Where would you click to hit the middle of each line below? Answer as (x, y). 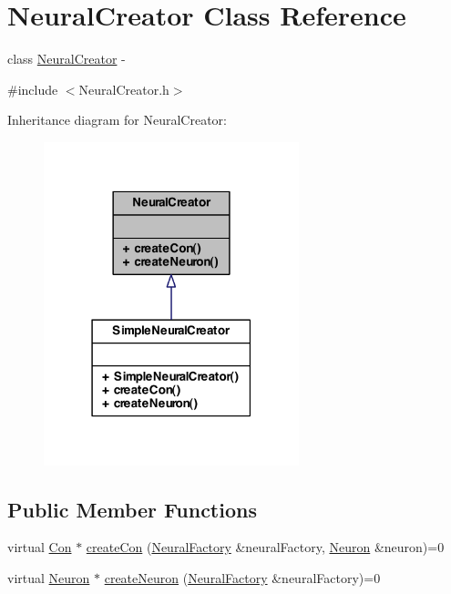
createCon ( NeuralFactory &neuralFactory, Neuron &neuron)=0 (265, 547)
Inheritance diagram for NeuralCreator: (117, 120)
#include (33, 89)
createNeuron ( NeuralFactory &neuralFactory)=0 (242, 578)
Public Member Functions (132, 509)
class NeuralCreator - (67, 59)
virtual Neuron (49, 578)
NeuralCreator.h (124, 89)
